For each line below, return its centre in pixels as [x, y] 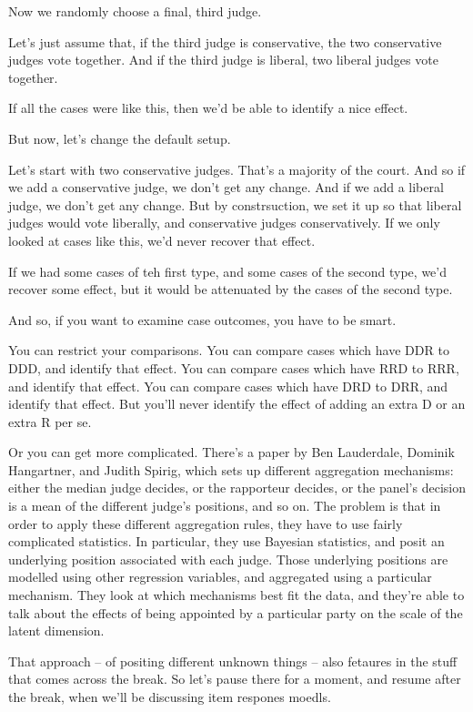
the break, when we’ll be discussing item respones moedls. [170, 697]
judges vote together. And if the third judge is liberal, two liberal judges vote [223, 60]
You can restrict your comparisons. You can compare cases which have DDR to [229, 350]
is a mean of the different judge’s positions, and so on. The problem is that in [225, 506]
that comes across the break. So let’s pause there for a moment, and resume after [235, 679]
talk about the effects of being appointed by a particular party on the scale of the [236, 612]
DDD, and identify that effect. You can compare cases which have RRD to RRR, [234, 367]
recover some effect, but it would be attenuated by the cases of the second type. [231, 289]
